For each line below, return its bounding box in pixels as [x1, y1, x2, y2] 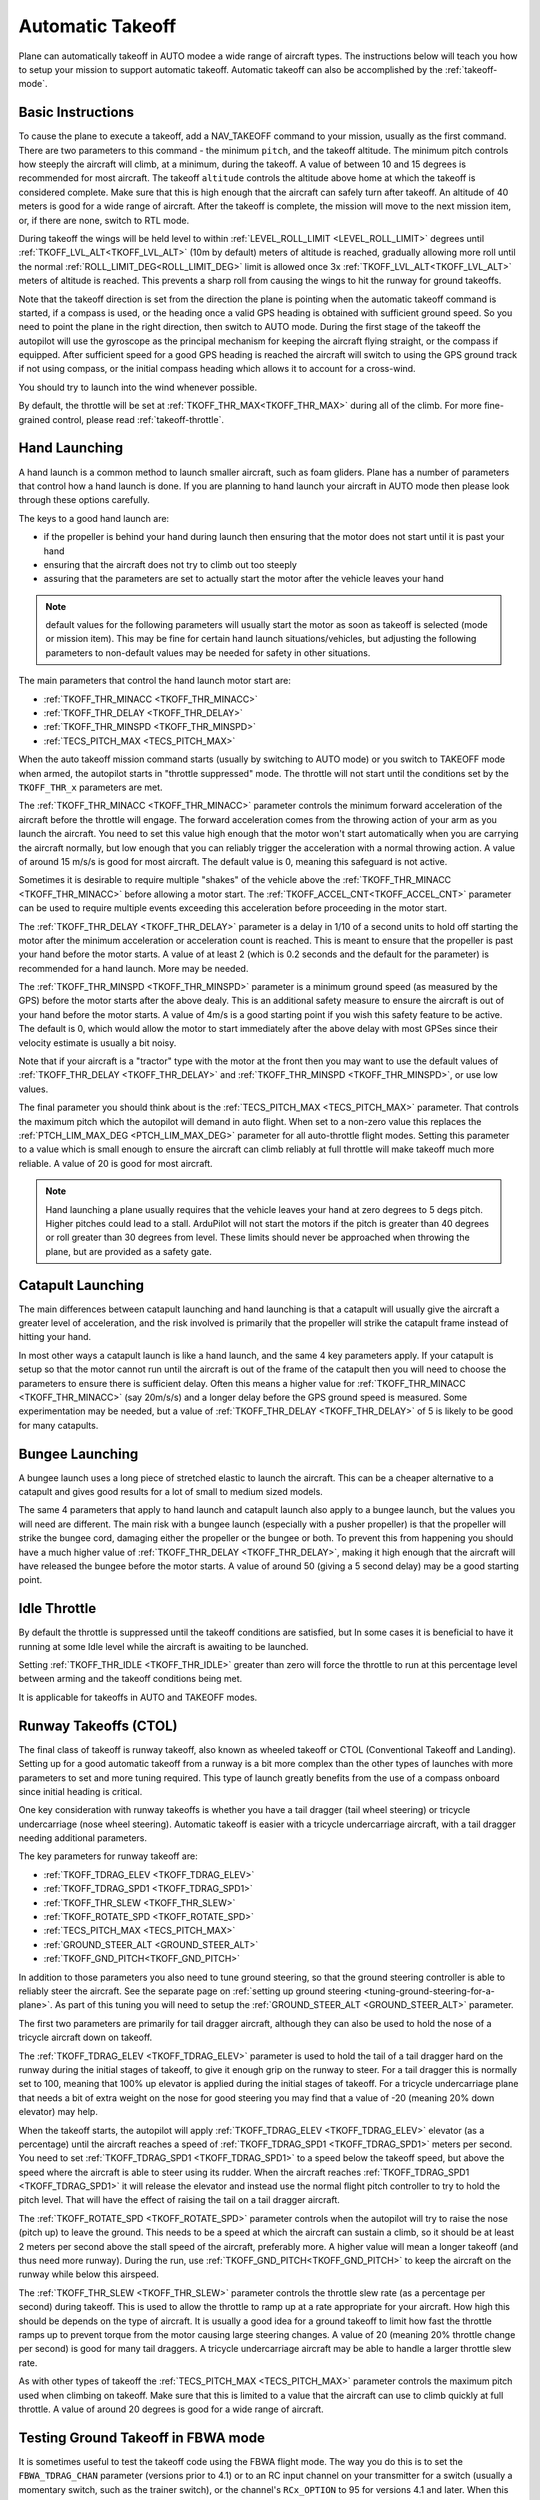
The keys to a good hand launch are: [18, 512, 170, 524]
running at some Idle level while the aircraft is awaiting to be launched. [18, 1640, 309, 1652]
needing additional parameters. [18, 1832, 148, 1844]
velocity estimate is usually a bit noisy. [18, 1036, 177, 1049]
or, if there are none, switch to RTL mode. [18, 214, 190, 226]
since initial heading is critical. [18, 1785, 143, 1797]
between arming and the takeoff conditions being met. [18, 1673, 243, 1685]
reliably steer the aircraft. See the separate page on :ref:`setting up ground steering [18, 1985, 362, 1997]
